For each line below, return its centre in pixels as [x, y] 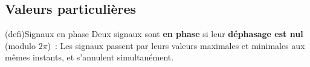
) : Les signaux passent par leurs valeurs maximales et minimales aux [176, 45]
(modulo [20, 45]
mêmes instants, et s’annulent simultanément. [89, 57]
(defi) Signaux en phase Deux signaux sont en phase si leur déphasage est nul [154, 34]
